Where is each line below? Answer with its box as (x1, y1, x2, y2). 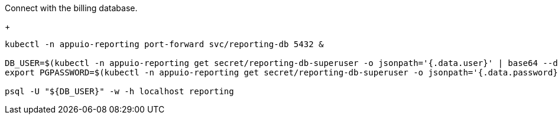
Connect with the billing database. (5, 3, 138, 13)
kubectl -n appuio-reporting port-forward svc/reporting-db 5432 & (5, 39, 324, 49)
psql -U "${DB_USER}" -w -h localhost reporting (5, 87, 234, 96)
